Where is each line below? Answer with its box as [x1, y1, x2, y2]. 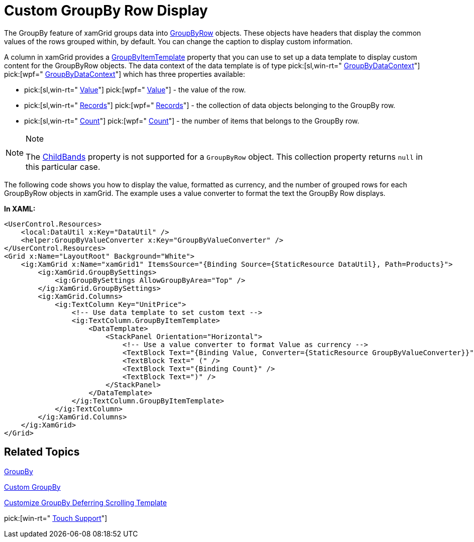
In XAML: [4, 204, 36, 213]
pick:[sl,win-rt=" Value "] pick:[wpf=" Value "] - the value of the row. [24, 85, 246, 94]
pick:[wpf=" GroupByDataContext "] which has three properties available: [4, 69, 246, 78]
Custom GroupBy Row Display [4, 2, 208, 19]
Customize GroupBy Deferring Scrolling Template [4, 498, 167, 507]
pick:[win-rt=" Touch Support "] [4, 513, 107, 522]
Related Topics [4, 446, 80, 459]
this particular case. [26, 161, 100, 172]
